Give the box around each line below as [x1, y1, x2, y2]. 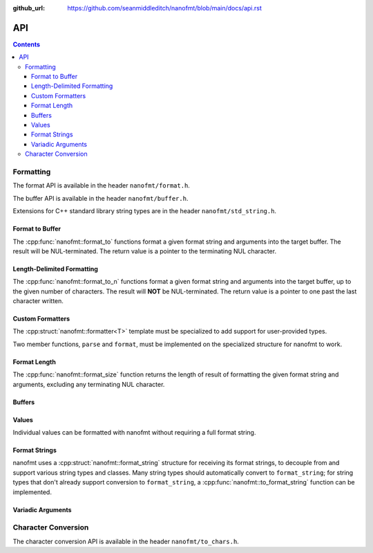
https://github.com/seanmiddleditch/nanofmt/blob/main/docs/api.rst [67, 4, 262, 12]
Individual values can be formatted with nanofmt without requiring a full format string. [12, 428, 256, 437]
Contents [12, 40, 41, 48]
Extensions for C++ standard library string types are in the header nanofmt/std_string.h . [12, 207, 276, 215]
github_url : [12, 4, 45, 12]
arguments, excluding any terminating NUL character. [12, 380, 165, 388]
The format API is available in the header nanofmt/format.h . [12, 181, 190, 190]
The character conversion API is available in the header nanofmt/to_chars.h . [12, 537, 240, 545]
